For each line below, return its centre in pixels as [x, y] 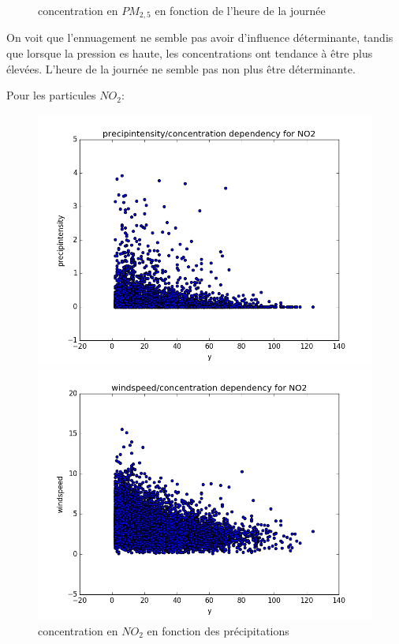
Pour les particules [51, 95]
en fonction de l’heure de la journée [240, 10]
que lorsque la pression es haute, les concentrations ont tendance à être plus [190, 53]
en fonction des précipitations [218, 631]
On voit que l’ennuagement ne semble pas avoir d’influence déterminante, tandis [200, 37]
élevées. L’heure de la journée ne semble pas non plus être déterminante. [181, 68]
